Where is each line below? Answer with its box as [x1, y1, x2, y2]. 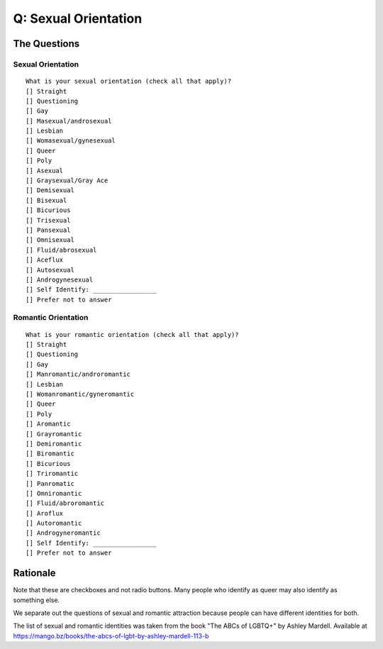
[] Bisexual [26, 196, 67, 204]
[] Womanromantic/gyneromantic [26, 390, 135, 399]
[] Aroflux [26, 509, 64, 517]
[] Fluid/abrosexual [26, 245, 97, 254]
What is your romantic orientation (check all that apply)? [26, 331, 239, 338]
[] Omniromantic [26, 489, 82, 497]
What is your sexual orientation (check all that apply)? [26, 77, 232, 85]
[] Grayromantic [26, 430, 82, 438]
